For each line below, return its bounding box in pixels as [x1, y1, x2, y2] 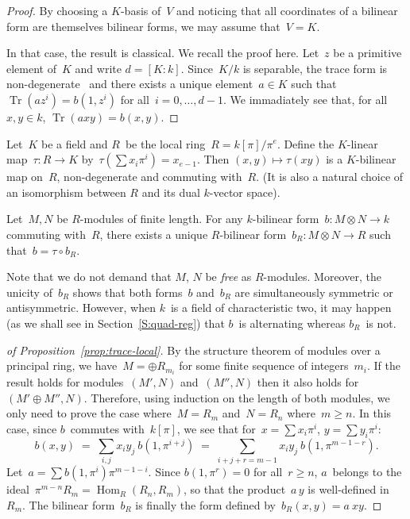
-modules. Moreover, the [263, 268, 381, 285]
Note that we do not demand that [6, 268, 172, 285]
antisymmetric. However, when [6, 299, 156, 316]
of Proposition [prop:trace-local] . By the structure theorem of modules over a [6, 341, 381, 358]
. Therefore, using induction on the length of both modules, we [83, 389, 390, 406]
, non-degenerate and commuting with [56, 168, 242, 185]
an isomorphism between [6, 183, 126, 200]
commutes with [70, 420, 145, 436]
